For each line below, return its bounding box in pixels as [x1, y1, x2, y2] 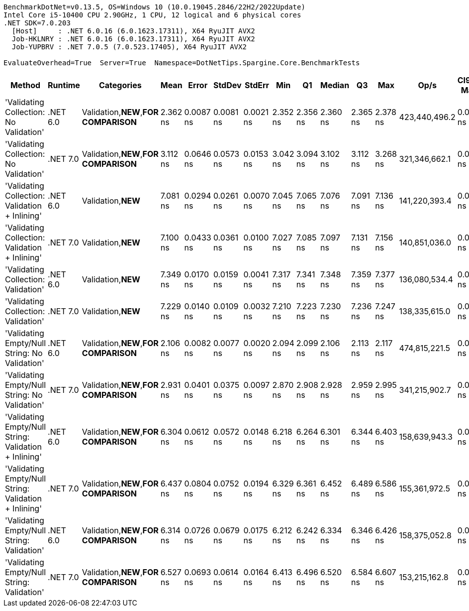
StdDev [213, 80, 242, 90]
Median [320, 80, 350, 90]
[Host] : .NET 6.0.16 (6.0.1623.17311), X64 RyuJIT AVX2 [11, 27, 255, 35]
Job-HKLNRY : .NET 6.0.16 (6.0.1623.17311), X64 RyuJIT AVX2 [11, 35, 255, 43]
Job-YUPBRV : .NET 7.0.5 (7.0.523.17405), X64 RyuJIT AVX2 [11, 43, 247, 51]
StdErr [244, 80, 270, 90]
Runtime [48, 80, 80, 90]
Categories [98, 80, 142, 90]
